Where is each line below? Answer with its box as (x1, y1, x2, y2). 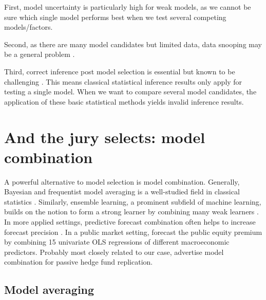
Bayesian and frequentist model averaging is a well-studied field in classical (4, 186, 240, 197)
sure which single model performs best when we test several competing (4, 11, 226, 22)
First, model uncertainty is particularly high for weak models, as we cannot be (4, 2, 251, 12)
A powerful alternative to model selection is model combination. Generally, (4, 176, 240, 187)
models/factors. (4, 22, 53, 32)
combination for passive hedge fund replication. (4, 256, 153, 267)
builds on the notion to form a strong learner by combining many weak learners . (4, 206, 259, 217)
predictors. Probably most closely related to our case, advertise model (4, 246, 224, 257)
